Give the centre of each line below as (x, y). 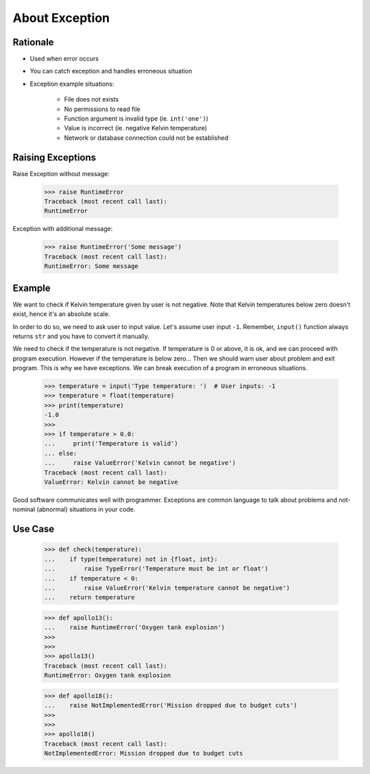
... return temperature (89, 597)
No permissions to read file (102, 109)
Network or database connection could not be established (146, 138)
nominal (24, 509)
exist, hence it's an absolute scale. (61, 314)
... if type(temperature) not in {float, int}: (131, 559)
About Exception (61, 18)
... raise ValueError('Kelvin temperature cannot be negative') (167, 588)
